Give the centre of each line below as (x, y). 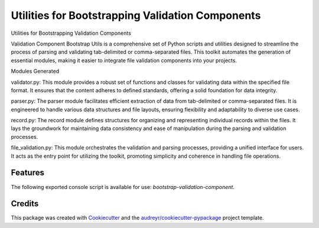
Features (27, 173)
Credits (25, 204)
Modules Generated (35, 71)
